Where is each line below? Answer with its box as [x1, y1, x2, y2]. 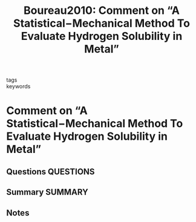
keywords [6, 83, 31, 90]
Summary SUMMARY [6, 187, 89, 197]
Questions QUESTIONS [6, 166, 95, 177]
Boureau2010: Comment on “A [23, 4, 180, 18]
